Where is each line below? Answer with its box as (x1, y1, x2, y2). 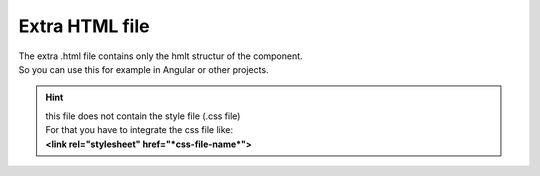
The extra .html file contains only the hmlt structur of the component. (18, 50, 304, 62)
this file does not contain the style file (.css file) (45, 110, 241, 122)
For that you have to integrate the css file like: (45, 124, 234, 136)
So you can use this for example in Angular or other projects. (18, 63, 269, 75)
